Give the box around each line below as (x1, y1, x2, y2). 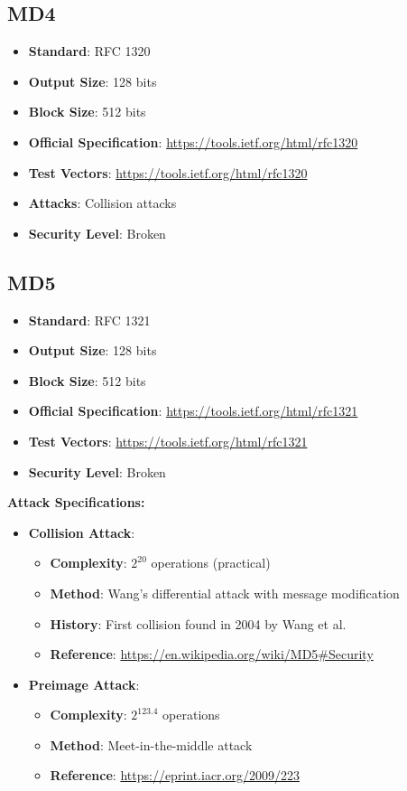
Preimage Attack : (28, 674, 140, 693)
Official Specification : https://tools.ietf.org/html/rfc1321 (28, 401, 358, 420)
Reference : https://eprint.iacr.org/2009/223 (50, 766, 300, 785)
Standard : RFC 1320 (28, 42, 151, 61)
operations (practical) (151, 553, 271, 572)
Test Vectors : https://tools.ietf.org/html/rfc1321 (28, 431, 308, 450)
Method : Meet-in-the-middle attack (50, 735, 253, 754)
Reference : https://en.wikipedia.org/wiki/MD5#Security (50, 645, 374, 664)
